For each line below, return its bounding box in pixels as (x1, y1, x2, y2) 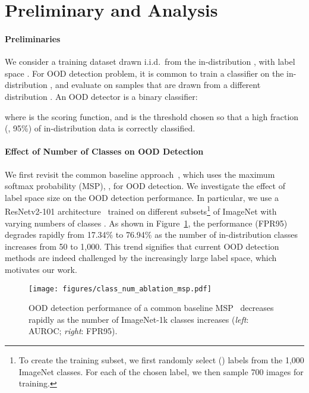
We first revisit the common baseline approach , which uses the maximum (5, 168, 275, 180)
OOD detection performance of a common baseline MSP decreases (29, 301, 274, 314)
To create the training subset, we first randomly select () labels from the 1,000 (18, 353, 304, 366)
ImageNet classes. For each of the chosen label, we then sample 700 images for (18, 365, 304, 378)
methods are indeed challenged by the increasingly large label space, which (5, 251, 277, 264)
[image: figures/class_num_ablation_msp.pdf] (29, 284, 212, 293)
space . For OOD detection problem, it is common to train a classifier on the (5, 67, 284, 79)
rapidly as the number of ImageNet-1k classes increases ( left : (29, 313, 249, 325)
